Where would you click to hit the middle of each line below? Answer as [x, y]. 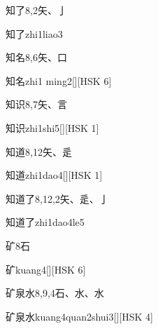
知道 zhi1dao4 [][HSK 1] [54, 175]
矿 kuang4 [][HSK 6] [46, 269]
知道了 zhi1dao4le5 [45, 222]
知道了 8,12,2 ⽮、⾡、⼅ [57, 198]
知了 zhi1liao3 [34, 33]
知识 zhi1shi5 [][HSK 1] [52, 127]
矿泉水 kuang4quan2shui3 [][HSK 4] [79, 316]
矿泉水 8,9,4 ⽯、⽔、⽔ [55, 293]
